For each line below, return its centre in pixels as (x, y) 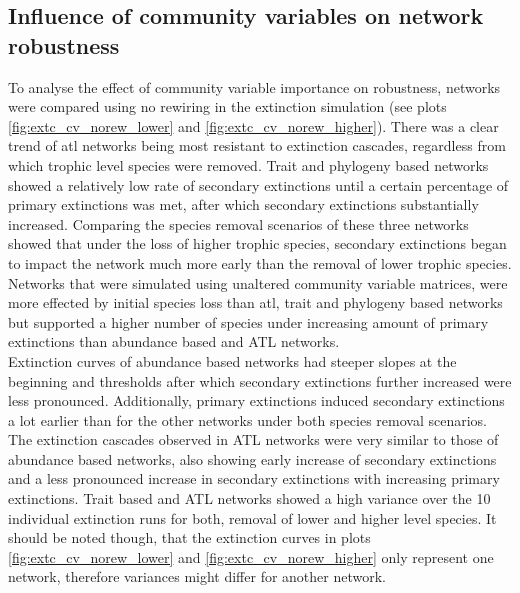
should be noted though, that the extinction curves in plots (189, 537)
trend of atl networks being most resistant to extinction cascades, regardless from (257, 145)
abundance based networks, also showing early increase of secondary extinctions (252, 458)
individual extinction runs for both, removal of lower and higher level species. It (252, 517)
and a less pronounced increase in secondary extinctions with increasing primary (254, 478)
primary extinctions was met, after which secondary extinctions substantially (243, 204)
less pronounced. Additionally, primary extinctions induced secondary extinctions (256, 400)
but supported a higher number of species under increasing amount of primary (248, 321)
